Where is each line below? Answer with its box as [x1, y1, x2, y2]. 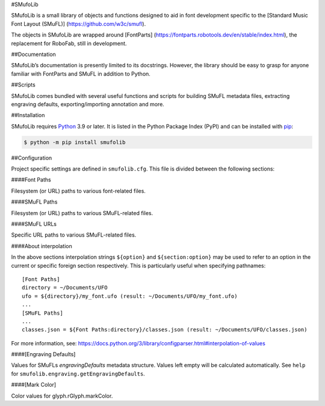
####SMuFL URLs [11, 220, 57, 228]
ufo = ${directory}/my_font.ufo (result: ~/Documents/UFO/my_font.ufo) [22, 292, 238, 300]
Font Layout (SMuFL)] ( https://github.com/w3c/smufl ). [11, 20, 146, 27]
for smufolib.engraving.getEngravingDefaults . [11, 370, 146, 377]
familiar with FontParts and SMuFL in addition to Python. [11, 70, 150, 77]
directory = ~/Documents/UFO [22, 284, 108, 291]
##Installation [11, 112, 45, 119]
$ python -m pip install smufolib [23, 139, 126, 145]
